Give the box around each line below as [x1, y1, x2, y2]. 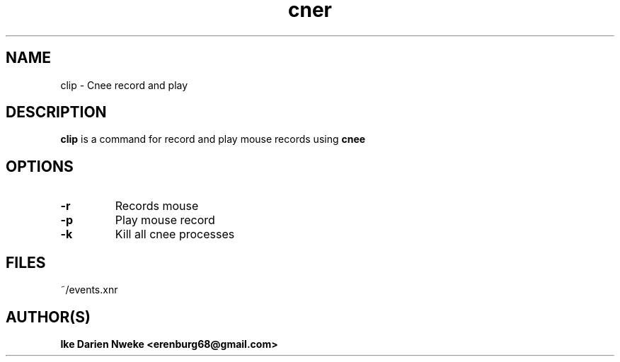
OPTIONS [6, 157, 74, 175]
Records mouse [115, 199, 199, 214]
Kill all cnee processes [115, 227, 235, 242]
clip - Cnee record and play [60, 78, 188, 91]
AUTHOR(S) [6, 308, 91, 326]
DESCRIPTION [6, 103, 107, 122]
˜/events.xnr [60, 284, 118, 296]
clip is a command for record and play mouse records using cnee [60, 133, 366, 146]
